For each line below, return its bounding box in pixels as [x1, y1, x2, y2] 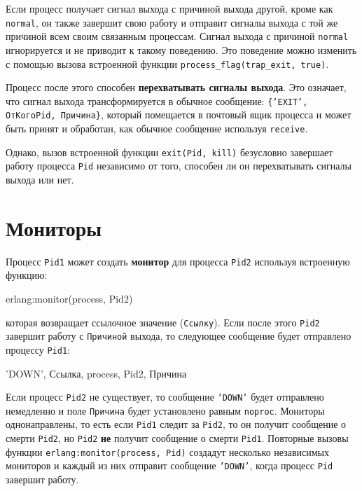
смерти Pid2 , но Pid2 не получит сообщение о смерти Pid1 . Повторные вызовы [6, 431, 349, 445]
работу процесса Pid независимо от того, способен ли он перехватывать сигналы [6, 158, 351, 173]
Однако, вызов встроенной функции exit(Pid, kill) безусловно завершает [6, 144, 333, 159]
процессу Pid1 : [6, 342, 70, 357]
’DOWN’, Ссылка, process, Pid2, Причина [6, 366, 187, 380]
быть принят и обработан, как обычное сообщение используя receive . [6, 121, 308, 136]
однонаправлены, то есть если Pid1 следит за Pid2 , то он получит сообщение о [6, 417, 347, 431]
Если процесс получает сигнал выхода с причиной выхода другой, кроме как [6, 1, 333, 15]
